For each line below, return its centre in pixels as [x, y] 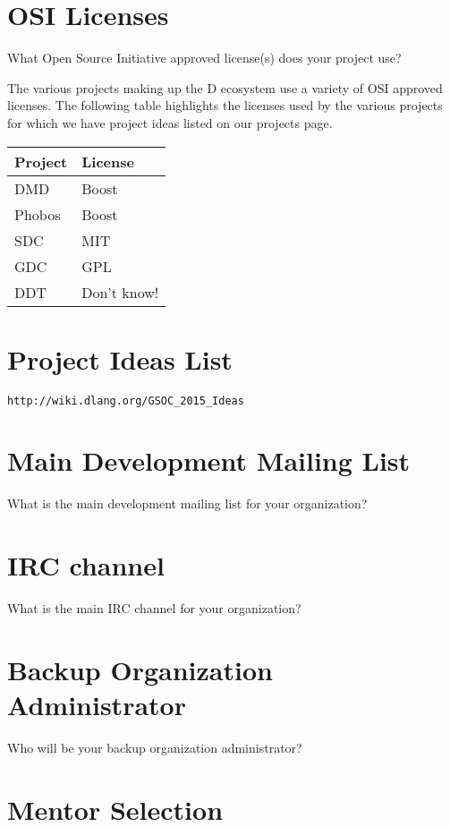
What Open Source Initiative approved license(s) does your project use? [204, 58]
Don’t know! [120, 292]
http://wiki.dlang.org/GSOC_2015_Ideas [126, 401]
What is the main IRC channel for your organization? [154, 608]
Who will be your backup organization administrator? [155, 748]
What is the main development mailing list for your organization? [187, 503]
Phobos [38, 214]
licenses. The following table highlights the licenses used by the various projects [225, 105]
